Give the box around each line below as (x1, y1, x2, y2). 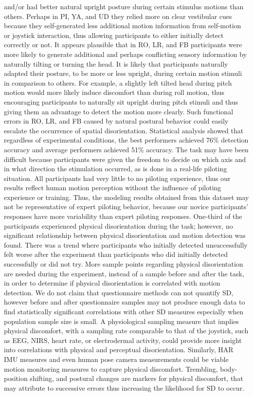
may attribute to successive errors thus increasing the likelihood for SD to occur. (4, 382, 245, 393)
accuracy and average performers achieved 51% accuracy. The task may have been (4, 144, 249, 154)
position (4, 373, 28, 383)
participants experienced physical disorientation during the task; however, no (4, 220, 233, 231)
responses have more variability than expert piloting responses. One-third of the (4, 211, 242, 221)
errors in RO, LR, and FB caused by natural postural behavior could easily (4, 116, 229, 126)
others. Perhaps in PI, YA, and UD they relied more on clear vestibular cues (4, 11, 232, 21)
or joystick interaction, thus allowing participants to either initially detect (4, 30, 224, 40)
